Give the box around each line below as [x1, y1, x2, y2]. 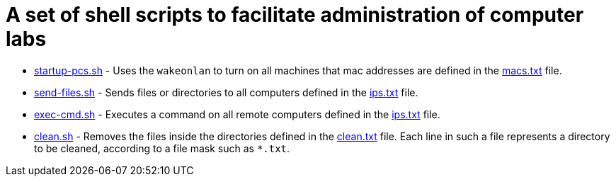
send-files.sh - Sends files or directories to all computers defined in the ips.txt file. [34, 86, 418, 98]
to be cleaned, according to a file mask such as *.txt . [34, 142, 290, 154]
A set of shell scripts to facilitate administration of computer [6, 3, 584, 27]
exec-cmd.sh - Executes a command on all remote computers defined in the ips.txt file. [34, 108, 440, 120]
